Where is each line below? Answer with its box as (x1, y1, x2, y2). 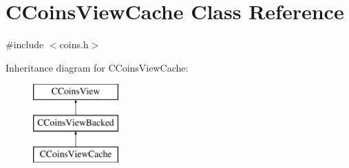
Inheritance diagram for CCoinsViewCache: (6, 60, 189, 74)
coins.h (59, 37, 89, 52)
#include (6, 37, 44, 52)
